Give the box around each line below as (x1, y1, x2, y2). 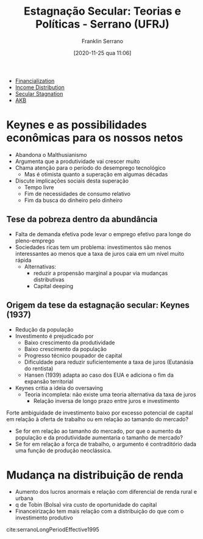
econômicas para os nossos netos (6, 131, 183, 145)
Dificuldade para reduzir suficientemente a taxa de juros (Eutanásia (24, 358, 194, 366)
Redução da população (15, 325, 74, 333)
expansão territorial (24, 377, 74, 385)
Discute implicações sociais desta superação (15, 177, 129, 184)
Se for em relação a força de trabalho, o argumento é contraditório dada (15, 440, 197, 447)
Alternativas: (24, 262, 57, 270)
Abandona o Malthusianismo (15, 151, 87, 158)
